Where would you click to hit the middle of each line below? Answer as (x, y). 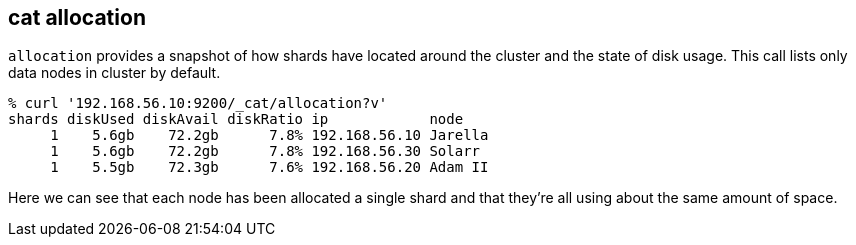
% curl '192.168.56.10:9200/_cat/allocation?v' (198, 103)
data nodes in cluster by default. (114, 73)
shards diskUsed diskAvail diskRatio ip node (236, 119)
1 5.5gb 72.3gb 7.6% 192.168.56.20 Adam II (269, 167)
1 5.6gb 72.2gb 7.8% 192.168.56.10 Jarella (269, 135)
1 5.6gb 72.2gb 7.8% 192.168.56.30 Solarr (265, 151)
